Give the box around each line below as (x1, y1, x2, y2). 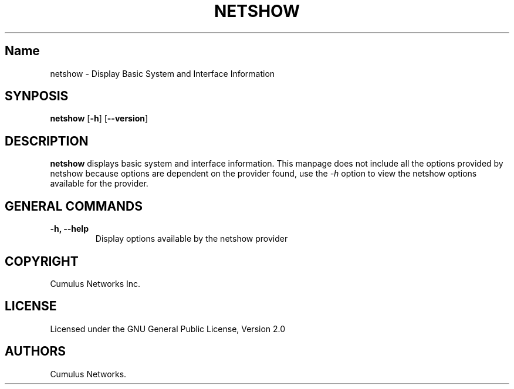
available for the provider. (50, 178, 148, 189)
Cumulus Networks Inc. (50, 278, 141, 289)
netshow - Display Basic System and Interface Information (50, 68, 275, 79)
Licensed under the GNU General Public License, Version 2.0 (50, 323, 286, 334)
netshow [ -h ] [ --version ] (50, 113, 148, 124)
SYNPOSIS (5, 89, 69, 104)
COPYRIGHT (5, 253, 79, 269)
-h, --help (50, 224, 89, 234)
